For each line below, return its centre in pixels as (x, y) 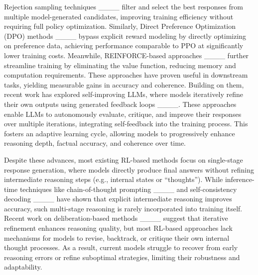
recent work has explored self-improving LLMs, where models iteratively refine (124, 94)
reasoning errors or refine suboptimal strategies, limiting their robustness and (122, 257)
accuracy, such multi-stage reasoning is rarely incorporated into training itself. (123, 208)
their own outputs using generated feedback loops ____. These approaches (120, 104)
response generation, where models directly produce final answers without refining (129, 169)
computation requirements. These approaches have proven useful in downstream (126, 75)
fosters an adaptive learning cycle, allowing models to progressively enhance (120, 133)
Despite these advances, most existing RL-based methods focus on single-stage (124, 159)
